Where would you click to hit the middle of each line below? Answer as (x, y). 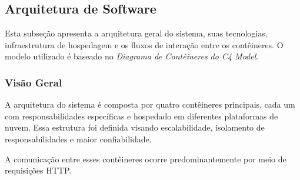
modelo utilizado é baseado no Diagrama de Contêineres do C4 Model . (132, 56)
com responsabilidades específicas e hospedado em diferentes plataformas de (141, 116)
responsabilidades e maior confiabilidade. (78, 139)
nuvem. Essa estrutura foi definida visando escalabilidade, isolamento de (135, 127)
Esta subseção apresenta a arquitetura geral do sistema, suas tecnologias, (136, 33)
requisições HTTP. (38, 170)
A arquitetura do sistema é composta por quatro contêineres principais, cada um (150, 104)
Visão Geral (34, 82)
